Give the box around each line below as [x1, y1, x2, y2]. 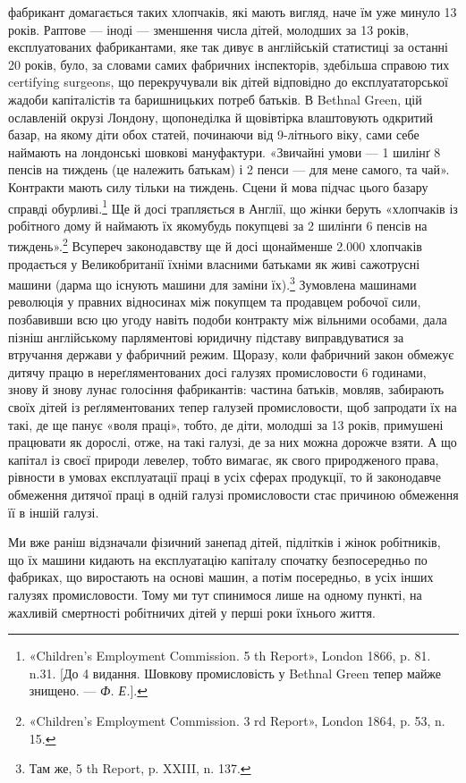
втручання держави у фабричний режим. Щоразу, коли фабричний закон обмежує [8, 345, 454, 364]
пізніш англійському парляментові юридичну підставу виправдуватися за [8, 327, 404, 346]
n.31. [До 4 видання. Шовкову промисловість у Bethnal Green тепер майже [29, 663, 442, 682]
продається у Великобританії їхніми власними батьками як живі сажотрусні [8, 254, 420, 273]
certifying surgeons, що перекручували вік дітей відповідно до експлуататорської [8, 72, 448, 91]
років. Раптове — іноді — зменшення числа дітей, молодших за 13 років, [8, 20, 410, 38]
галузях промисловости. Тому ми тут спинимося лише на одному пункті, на [8, 585, 422, 603]
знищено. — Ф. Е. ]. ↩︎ [29, 681, 148, 700]
